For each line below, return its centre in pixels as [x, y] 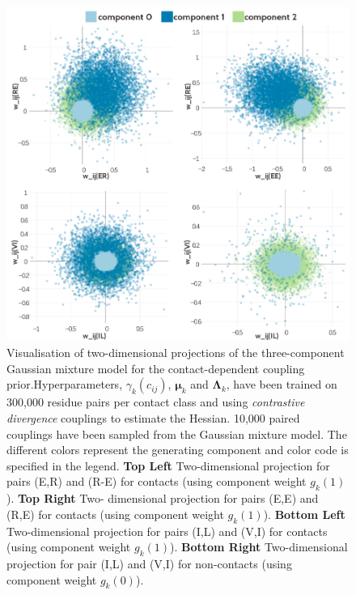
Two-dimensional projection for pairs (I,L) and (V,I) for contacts [167, 531]
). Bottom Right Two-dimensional [259, 547]
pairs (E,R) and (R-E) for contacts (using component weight [157, 481]
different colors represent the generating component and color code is [178, 450]
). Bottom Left [304, 514]
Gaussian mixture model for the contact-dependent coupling [156, 368]
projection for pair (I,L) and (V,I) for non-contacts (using [149, 563]
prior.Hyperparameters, [65, 384]
